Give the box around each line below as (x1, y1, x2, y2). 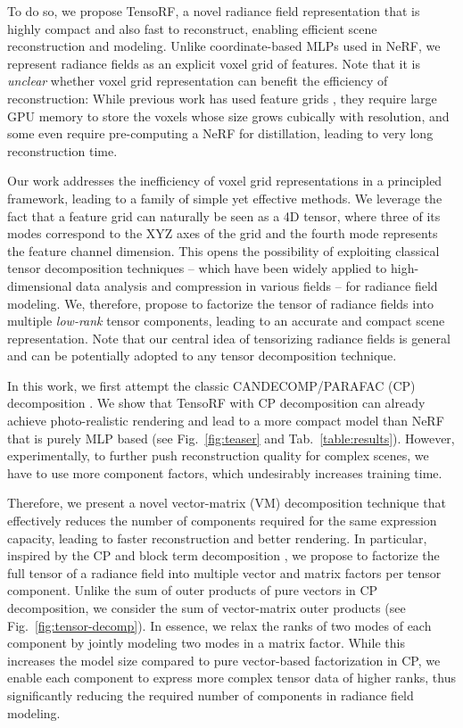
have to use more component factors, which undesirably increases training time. (7, 463, 442, 482)
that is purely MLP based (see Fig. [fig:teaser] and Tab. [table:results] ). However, (7, 428, 455, 447)
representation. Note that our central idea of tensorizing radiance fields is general (7, 328, 451, 347)
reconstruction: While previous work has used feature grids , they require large (7, 88, 437, 107)
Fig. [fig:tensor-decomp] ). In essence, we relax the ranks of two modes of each (7, 616, 432, 634)
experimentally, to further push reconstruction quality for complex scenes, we (7, 446, 429, 465)
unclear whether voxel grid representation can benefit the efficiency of (7, 71, 388, 90)
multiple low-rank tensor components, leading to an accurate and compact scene (7, 311, 445, 330)
